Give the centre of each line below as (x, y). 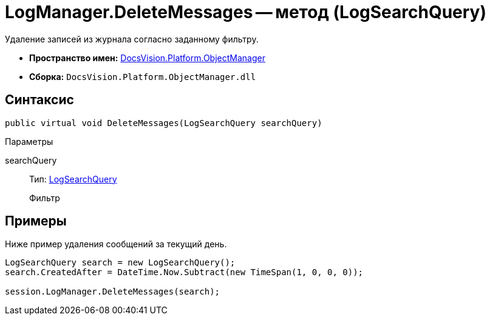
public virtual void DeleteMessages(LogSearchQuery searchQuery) (164, 123)
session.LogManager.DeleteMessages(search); (113, 292)
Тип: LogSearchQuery (73, 179)
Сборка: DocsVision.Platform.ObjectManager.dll (143, 76)
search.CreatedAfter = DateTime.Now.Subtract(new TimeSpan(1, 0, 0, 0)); (184, 272)
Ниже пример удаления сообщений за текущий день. (116, 244)
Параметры (29, 141)
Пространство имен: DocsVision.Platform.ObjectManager (147, 58)
